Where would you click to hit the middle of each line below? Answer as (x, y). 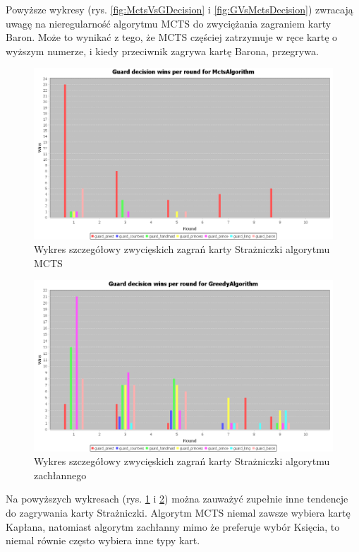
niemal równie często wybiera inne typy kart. (103, 540)
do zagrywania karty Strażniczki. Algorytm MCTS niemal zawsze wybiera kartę (178, 512)
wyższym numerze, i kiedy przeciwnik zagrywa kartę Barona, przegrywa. (162, 51)
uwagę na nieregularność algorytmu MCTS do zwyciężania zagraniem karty (169, 23)
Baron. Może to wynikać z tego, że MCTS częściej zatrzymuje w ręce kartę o (172, 37)
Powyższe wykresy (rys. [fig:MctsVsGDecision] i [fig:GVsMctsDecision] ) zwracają (179, 9)
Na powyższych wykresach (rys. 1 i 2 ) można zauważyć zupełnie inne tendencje (177, 499)
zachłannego (60, 475)
